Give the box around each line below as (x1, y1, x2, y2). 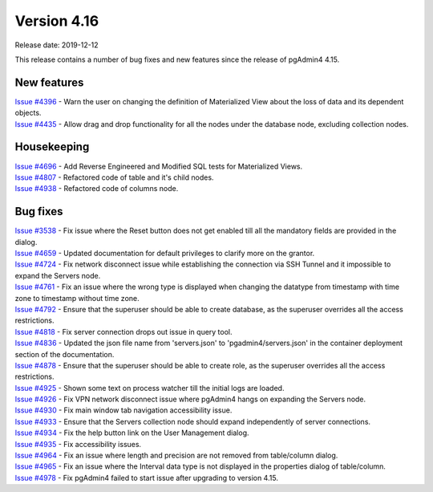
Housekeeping (14, 140, 90, 154)
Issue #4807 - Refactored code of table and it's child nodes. (14, 173, 214, 182)
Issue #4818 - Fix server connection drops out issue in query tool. (14, 327, 233, 336)
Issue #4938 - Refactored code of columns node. (14, 184, 179, 193)
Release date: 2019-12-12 (14, 40, 99, 50)
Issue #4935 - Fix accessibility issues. (14, 439, 142, 449)
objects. (14, 108, 42, 118)
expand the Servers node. (14, 270, 101, 280)
